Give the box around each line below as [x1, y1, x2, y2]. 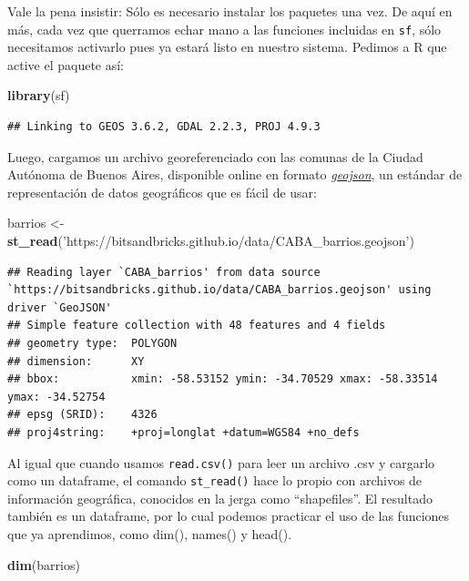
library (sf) [7, 86, 70, 105]
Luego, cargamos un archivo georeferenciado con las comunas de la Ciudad [7, 147, 423, 166]
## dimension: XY [7, 354, 145, 368]
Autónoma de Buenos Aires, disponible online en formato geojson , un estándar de [7, 165, 463, 184]
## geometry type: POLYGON [7, 336, 178, 350]
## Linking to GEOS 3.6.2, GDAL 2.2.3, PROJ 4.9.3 [7, 120, 321, 134]
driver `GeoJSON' [7, 301, 112, 314]
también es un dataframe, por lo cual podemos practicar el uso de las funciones [7, 506, 450, 525]
